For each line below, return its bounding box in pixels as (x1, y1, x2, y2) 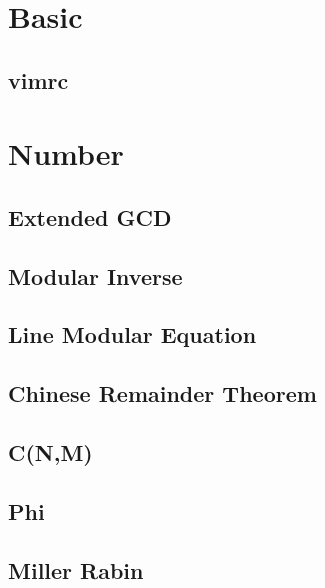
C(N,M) (8, 437, 93, 468)
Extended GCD (8, 201, 172, 232)
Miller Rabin (8, 554, 144, 585)
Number (8, 133, 124, 174)
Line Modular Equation (8, 319, 257, 350)
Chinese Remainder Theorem (8, 378, 317, 409)
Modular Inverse (8, 260, 183, 291)
